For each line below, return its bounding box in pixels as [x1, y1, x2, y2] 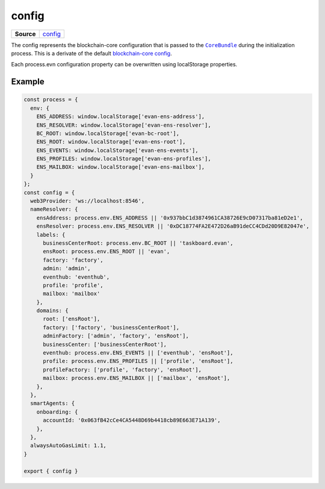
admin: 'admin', [43, 265, 91, 272]
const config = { [23, 189, 75, 196]
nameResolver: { [30, 206, 78, 213]
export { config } [23, 467, 78, 475]
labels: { [36, 231, 66, 238]
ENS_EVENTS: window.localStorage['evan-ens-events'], [36, 147, 199, 154]
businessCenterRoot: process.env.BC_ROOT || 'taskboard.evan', [43, 239, 234, 247]
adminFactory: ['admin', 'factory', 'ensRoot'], [43, 332, 189, 339]
